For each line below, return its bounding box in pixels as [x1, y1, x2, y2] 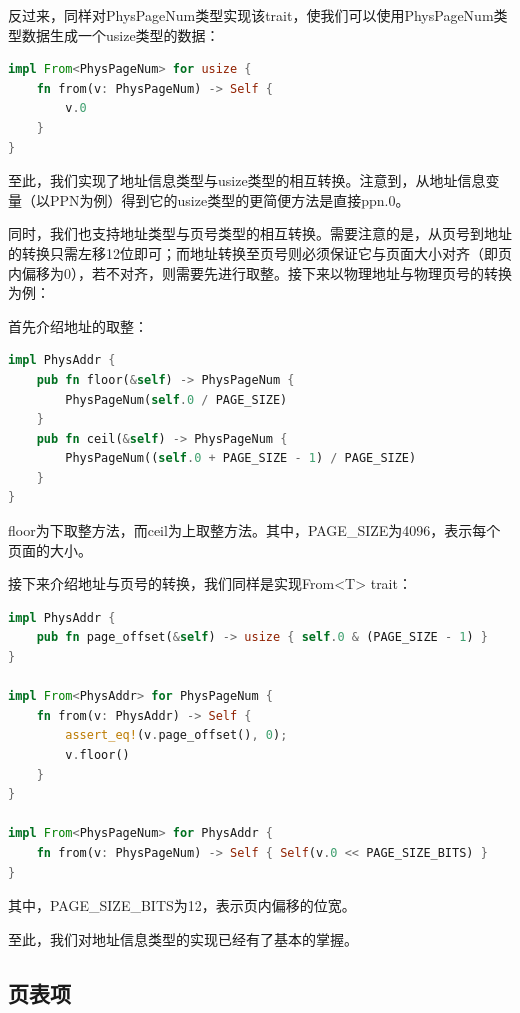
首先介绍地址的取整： [8, 315, 148, 336]
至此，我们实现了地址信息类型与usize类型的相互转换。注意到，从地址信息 [8, 170, 486, 191]
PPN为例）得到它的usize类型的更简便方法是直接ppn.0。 [49, 189, 410, 210]
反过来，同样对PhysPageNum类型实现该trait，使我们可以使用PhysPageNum [8, 5, 494, 25]
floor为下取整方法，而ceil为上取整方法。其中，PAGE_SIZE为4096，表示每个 [8, 520, 501, 541]
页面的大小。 [8, 539, 92, 560]
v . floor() [65, 748, 130, 762]
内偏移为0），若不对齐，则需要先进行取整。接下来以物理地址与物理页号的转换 [8, 262, 512, 283]
